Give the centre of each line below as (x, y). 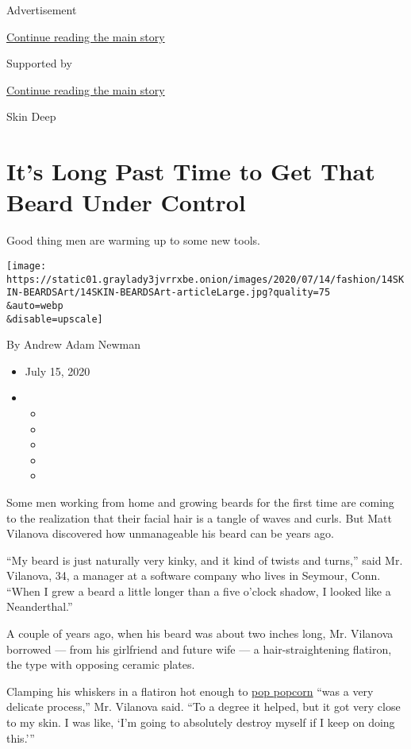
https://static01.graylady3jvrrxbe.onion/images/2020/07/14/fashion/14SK (205, 279)
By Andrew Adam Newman (73, 344)
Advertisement (42, 10)
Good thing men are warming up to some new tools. (133, 240)
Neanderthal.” (40, 606)
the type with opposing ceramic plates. (101, 664)
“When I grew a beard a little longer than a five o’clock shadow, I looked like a (199, 591)
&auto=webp (35, 305)
